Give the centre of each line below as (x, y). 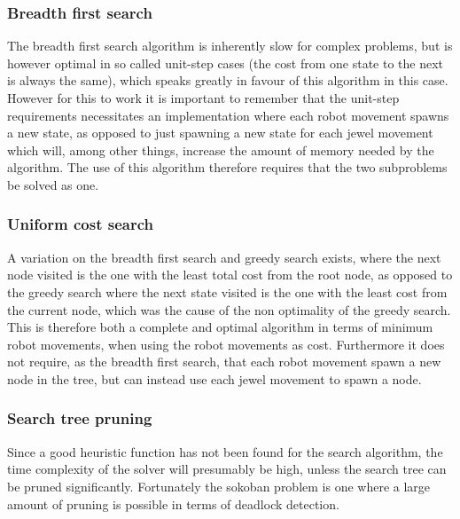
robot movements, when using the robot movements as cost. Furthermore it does (226, 344)
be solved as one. (53, 184)
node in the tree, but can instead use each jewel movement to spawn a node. (214, 378)
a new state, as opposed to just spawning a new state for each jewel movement (220, 133)
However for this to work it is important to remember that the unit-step (203, 98)
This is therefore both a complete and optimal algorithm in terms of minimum (220, 327)
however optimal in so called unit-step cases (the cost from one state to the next (226, 63)
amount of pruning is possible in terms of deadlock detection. (173, 503)
